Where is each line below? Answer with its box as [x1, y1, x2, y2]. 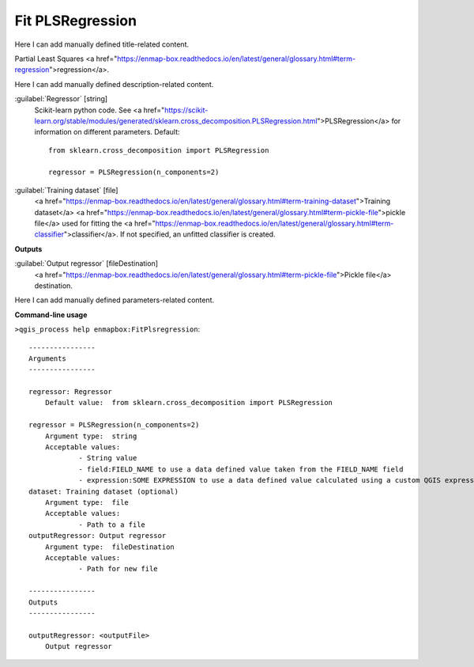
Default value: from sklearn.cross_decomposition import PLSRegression [44, 398, 333, 407]
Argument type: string [44, 431, 137, 441]
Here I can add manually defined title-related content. [14, 40, 190, 49]
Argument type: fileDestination [44, 542, 175, 551]
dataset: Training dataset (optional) [28, 487, 179, 496]
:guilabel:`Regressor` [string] [14, 94, 108, 104]
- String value [78, 453, 137, 463]
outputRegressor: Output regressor [28, 531, 167, 540]
